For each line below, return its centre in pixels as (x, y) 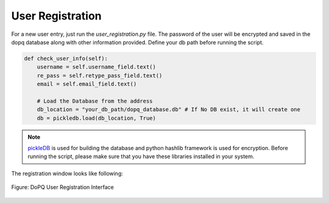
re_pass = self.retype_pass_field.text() (100, 75)
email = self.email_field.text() (87, 84)
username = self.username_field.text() (97, 67)
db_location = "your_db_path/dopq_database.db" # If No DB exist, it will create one (169, 110)
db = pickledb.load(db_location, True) (97, 118)
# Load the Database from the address (95, 101)
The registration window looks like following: (67, 173)
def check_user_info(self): (66, 58)
